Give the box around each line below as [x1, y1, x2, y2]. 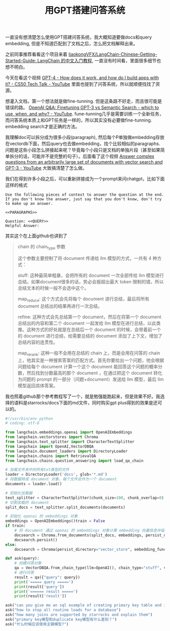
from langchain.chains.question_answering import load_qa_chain [5, 458, 144, 463]
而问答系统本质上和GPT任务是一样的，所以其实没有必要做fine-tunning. [5, 117, 152, 123]
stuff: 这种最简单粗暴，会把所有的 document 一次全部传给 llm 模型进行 [17, 272, 164, 278]
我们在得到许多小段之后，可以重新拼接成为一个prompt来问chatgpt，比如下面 [5, 176, 165, 182]
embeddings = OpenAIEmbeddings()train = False [5, 518, 105, 524]
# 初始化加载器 [5, 490, 33, 496]
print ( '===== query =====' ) [14, 579, 73, 584]
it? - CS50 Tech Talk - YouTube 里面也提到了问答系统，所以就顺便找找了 [5, 81, 156, 87]
